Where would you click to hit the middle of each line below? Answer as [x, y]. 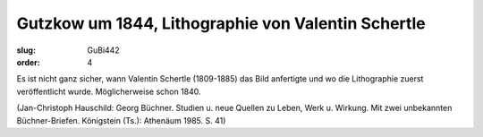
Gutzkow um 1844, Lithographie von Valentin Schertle [221, 23]
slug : [26, 50]
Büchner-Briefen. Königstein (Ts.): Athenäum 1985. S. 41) [121, 120]
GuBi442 [103, 50]
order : [28, 62]
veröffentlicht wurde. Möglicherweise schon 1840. [109, 91]
